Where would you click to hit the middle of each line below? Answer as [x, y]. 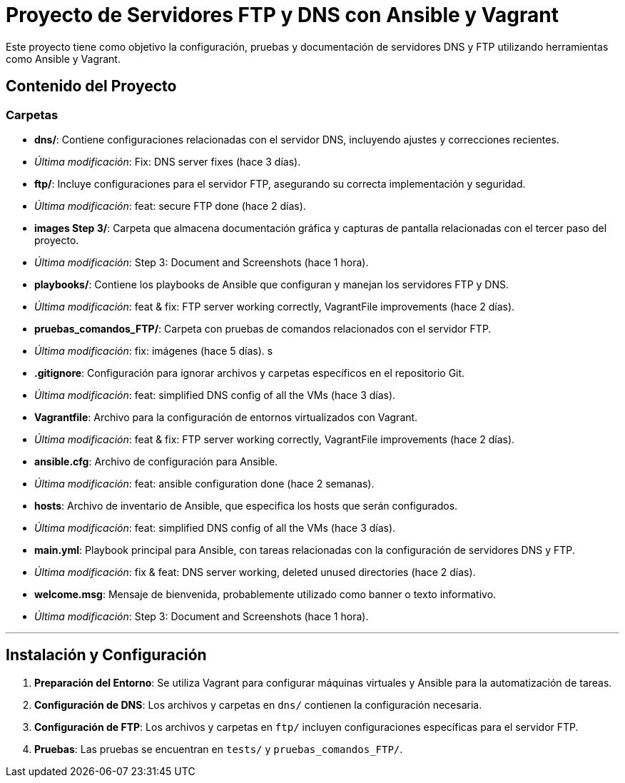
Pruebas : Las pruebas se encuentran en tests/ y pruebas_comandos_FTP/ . [219, 749]
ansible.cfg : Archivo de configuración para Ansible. [156, 461]
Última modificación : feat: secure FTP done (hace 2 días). [170, 206]
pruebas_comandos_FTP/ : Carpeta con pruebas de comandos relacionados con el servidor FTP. [263, 328]
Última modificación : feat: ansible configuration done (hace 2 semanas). [204, 483]
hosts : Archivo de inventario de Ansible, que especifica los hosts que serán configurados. [246, 505]
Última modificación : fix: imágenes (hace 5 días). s [154, 350]
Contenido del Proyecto [91, 86]
